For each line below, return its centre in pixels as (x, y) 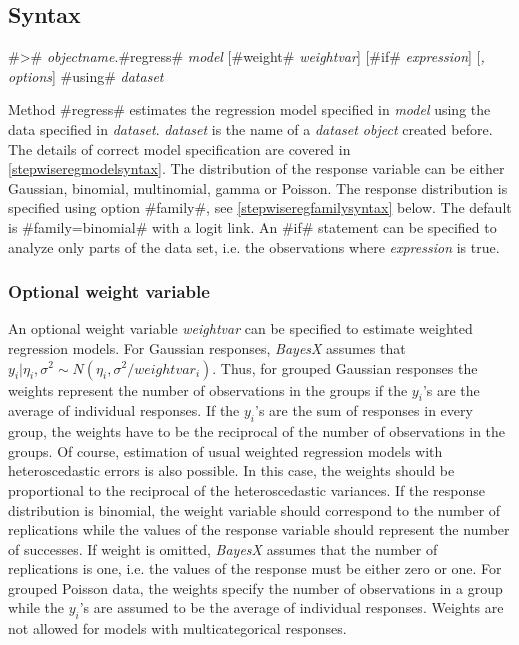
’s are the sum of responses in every (364, 410)
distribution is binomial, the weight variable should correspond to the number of (254, 509)
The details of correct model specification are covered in (179, 148)
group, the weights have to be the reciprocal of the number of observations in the (257, 431)
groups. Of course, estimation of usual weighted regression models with (225, 450)
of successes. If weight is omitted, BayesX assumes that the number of (223, 548)
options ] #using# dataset (86, 75)
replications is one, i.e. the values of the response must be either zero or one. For (255, 568)
